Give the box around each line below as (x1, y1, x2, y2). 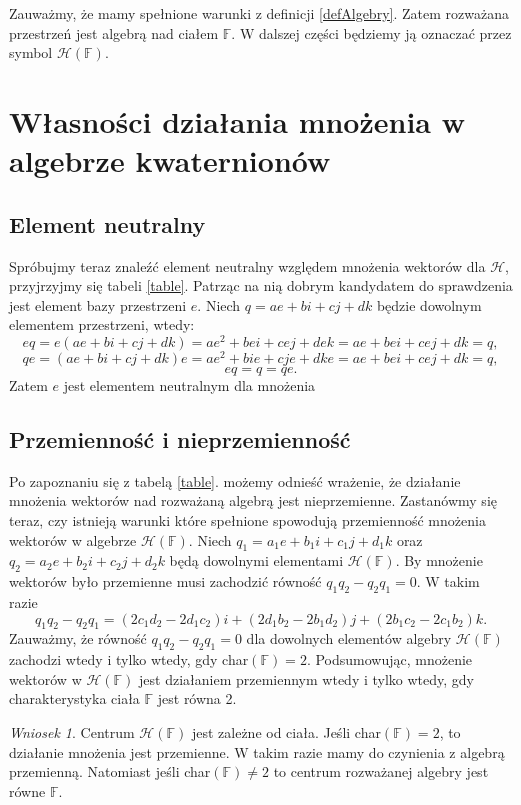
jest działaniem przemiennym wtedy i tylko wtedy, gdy (139, 668, 474, 689)
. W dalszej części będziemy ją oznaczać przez (231, 22, 512, 43)
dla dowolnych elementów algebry (246, 628, 452, 649)
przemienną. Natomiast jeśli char (9, 761, 211, 782)
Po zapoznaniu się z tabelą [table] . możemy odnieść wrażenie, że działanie (9, 470, 461, 491)
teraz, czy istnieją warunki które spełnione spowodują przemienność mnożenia (9, 510, 486, 531)
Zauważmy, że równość (9, 628, 147, 649)
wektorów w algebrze (9, 529, 137, 550)
